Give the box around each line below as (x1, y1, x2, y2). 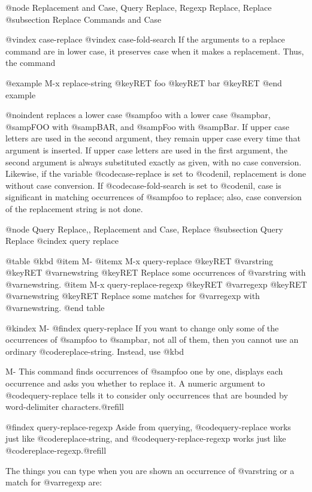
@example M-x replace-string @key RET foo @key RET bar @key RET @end (5, 76, 282, 89)
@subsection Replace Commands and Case (5, 13, 162, 25)
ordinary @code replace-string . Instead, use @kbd (5, 345, 184, 357)
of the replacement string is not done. (5, 202, 143, 215)
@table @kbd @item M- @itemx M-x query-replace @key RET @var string (5, 254, 274, 267)
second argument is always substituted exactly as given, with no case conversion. (5, 155, 302, 168)
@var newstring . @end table (5, 301, 105, 314)
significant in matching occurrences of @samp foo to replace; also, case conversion (5, 191, 302, 203)
